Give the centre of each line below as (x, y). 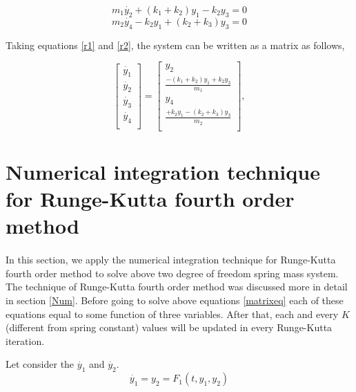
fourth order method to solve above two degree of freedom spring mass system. (172, 273)
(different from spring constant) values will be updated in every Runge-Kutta (169, 327)
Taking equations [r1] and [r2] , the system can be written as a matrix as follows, (175, 45)
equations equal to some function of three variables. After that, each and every (172, 314)
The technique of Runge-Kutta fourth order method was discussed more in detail (177, 287)
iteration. (25, 340)
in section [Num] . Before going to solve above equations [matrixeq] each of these (175, 300)
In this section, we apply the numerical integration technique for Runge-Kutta (171, 260)
